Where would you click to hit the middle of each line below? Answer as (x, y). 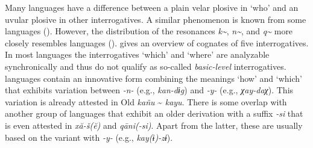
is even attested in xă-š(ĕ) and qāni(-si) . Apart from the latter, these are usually (154, 125)
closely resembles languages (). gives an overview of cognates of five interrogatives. (157, 42)
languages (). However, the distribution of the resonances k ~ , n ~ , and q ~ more (149, 31)
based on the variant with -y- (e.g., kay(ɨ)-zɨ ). (89, 137)
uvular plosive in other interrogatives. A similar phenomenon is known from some (156, 19)
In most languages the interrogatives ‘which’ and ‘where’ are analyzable (137, 54)
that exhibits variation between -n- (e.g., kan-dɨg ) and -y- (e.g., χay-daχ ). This (149, 90)
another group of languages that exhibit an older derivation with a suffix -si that (154, 113)
